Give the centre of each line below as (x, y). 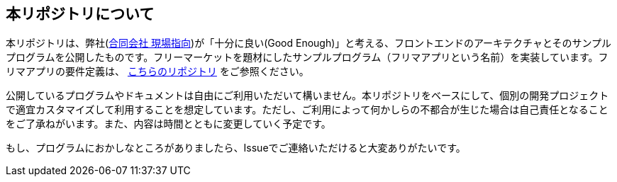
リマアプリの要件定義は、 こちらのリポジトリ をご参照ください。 (157, 72)
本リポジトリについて (80, 14)
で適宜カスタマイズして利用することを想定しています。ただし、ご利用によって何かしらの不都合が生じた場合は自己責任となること (307, 110)
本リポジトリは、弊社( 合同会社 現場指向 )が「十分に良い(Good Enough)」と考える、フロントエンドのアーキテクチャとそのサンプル (309, 43)
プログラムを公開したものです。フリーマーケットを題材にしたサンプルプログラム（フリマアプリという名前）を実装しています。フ (307, 57)
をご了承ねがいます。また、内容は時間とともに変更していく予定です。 (168, 124)
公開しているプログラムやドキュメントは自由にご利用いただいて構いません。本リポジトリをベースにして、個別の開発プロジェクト (307, 96)
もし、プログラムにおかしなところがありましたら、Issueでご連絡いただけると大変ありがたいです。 (236, 148)
